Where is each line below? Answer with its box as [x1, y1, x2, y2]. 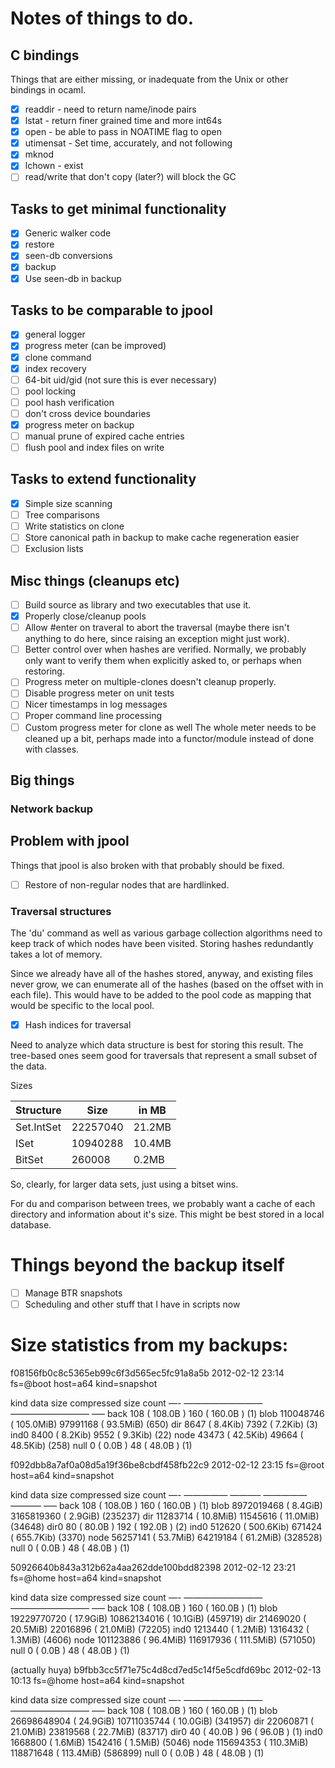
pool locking [24, 385, 77, 397]
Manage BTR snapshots [24, 1287, 123, 1299]
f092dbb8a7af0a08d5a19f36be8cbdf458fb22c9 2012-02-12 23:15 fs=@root [10, 1459, 325, 1471]
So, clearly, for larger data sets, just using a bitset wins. [10, 1178, 239, 1191]
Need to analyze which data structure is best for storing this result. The [10, 1039, 304, 1051]
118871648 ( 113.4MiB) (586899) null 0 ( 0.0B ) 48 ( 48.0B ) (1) [10, 1747, 265, 1759]
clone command [24, 351, 92, 363]
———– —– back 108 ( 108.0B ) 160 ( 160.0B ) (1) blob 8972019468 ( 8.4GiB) [10, 1500, 323, 1512]
